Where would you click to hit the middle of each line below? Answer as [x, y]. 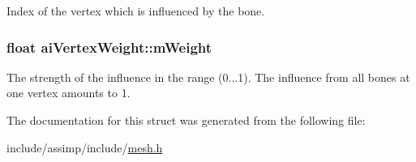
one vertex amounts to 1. [69, 93]
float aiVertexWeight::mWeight [109, 47]
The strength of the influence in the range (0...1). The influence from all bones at [208, 77]
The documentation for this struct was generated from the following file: [186, 120]
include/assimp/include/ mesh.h [85, 147]
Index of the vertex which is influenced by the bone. [136, 11]
